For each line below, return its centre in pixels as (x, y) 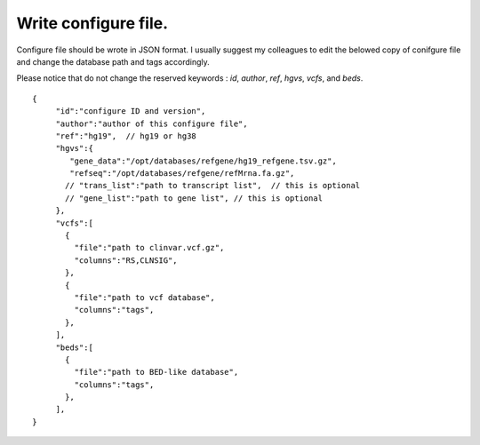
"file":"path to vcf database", (144, 297)
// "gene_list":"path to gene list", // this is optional (194, 198)
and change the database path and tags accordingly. (113, 61)
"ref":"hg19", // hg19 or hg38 (126, 136)
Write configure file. (92, 23)
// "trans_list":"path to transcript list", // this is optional (213, 186)
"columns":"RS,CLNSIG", (126, 260)
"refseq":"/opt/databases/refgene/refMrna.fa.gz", (182, 174)
